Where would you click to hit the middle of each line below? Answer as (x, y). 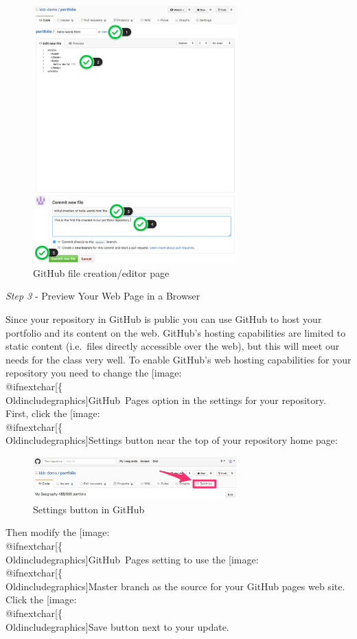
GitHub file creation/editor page (101, 272)
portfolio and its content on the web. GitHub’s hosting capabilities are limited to (176, 332)
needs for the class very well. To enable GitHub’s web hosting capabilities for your (178, 359)
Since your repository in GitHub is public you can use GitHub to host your (164, 318)
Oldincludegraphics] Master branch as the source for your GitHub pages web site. (175, 586)
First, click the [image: (53, 413)
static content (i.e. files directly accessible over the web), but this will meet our (173, 346)
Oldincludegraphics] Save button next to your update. (117, 626)
